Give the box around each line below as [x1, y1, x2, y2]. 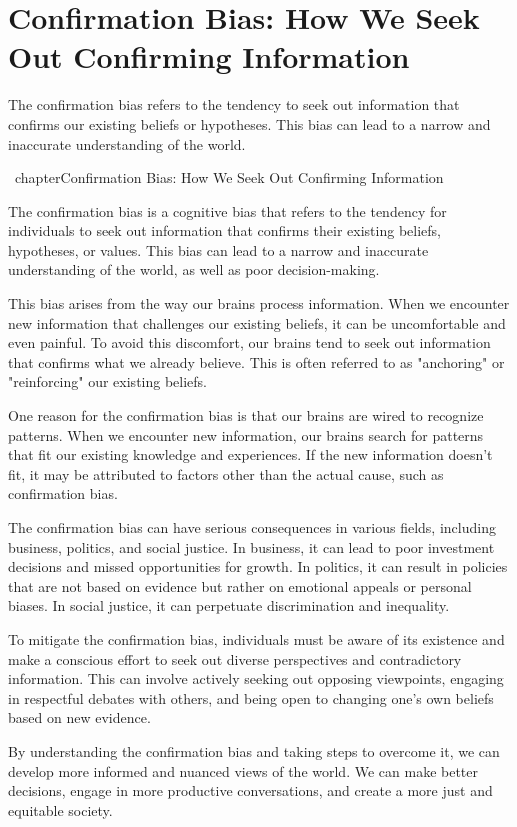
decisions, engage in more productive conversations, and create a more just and [8, 780, 493, 801]
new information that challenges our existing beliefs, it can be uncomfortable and [8, 312, 506, 333]
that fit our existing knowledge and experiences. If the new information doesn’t [8, 444, 493, 465]
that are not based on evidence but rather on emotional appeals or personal [8, 575, 472, 596]
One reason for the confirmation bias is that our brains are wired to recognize [8, 405, 484, 426]
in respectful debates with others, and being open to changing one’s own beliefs [8, 687, 494, 708]
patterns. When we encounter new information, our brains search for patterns [8, 424, 484, 445]
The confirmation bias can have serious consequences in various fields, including [8, 517, 496, 537]
